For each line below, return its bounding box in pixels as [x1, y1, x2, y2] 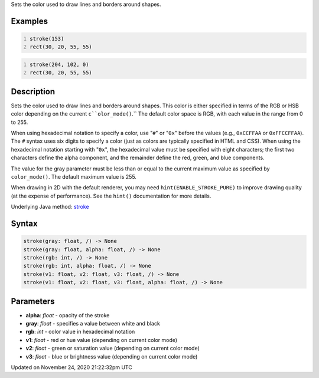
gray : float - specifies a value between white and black [25, 320, 161, 327]
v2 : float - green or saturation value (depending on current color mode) [25, 345, 200, 352]
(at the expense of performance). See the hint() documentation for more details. [11, 192, 211, 199]
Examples [11, 16, 48, 26]
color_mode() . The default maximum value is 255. [11, 173, 137, 180]
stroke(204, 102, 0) [30, 61, 89, 68]
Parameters [11, 296, 55, 306]
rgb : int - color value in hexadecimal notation [25, 328, 135, 336]
